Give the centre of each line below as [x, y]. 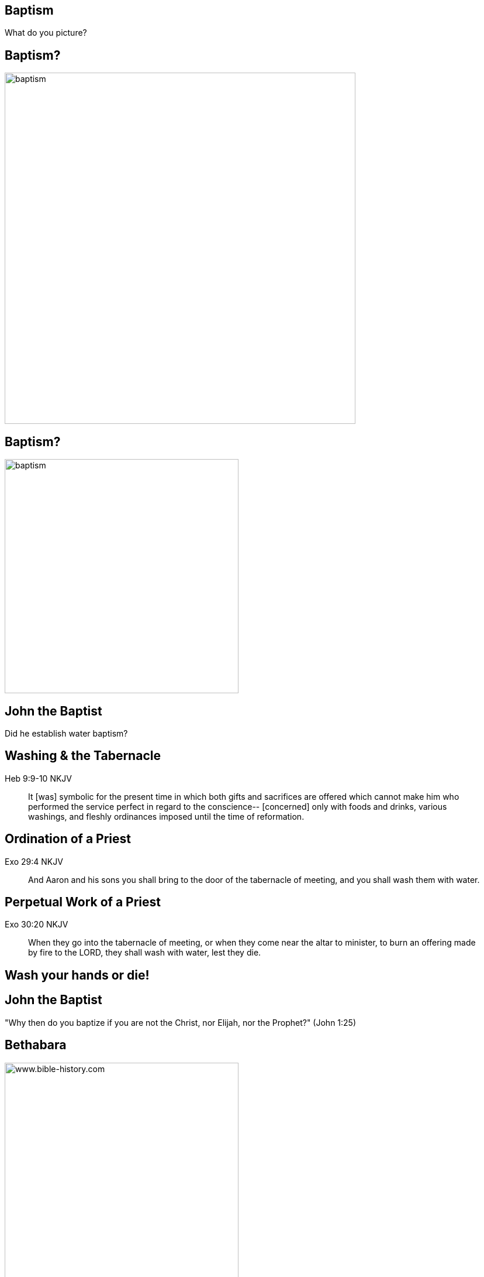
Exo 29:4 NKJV [34, 861]
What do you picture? [46, 33]
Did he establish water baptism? [66, 733]
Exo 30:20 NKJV [37, 925]
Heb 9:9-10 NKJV [38, 778]
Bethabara [36, 1045]
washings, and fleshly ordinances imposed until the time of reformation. [166, 816]
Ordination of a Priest [68, 839]
